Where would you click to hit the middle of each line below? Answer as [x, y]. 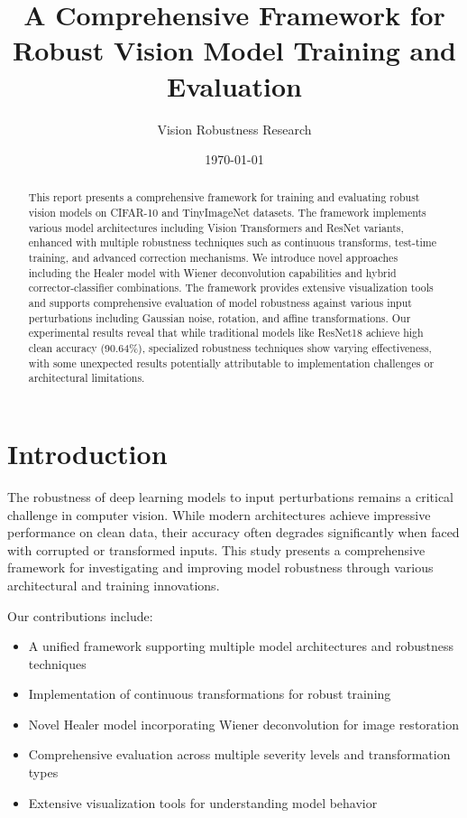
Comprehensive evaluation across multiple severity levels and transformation [239, 754]
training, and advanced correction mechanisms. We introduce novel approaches [213, 258]
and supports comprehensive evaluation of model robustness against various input [220, 303]
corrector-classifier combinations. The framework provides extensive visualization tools [231, 288]
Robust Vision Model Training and [234, 50]
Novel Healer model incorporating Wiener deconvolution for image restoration [243, 724]
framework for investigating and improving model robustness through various [220, 567]
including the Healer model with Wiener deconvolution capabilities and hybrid [212, 272]
